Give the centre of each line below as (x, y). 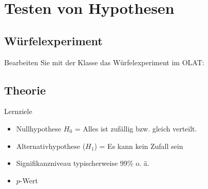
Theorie (25, 90)
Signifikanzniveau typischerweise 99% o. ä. (83, 163)
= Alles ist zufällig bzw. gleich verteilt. (136, 128)
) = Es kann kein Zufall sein (139, 146)
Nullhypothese (39, 128)
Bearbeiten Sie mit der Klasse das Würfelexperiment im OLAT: (104, 62)
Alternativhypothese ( (51, 146)
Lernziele (18, 111)
